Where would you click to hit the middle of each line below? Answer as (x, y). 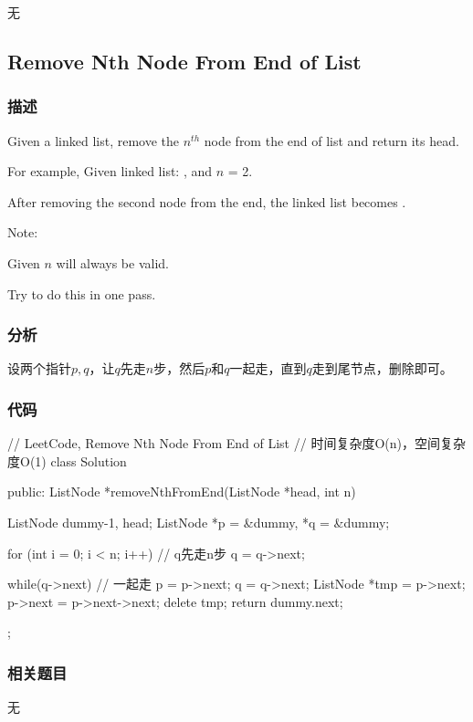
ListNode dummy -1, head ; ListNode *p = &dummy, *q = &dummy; (199, 522)
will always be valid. (112, 262)
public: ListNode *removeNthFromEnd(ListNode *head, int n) (182, 492)
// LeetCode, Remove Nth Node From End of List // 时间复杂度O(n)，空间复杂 (236, 443)
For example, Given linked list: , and (110, 171)
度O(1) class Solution (67, 460)
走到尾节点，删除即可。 (382, 368)
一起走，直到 (268, 368)
